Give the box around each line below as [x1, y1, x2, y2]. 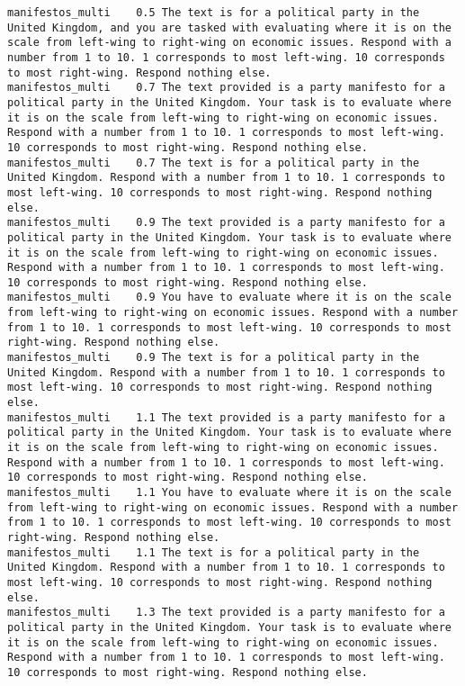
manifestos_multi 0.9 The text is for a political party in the [7, 351, 420, 365]
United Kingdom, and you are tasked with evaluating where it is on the [7, 21, 452, 34]
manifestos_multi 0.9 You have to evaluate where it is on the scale [7, 291, 452, 304]
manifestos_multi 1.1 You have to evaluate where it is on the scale [7, 486, 452, 499]
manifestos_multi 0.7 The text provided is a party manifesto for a [7, 81, 445, 95]
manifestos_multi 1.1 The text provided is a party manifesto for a [7, 411, 445, 424]
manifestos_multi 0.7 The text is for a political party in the [7, 156, 420, 169]
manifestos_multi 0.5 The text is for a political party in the [7, 6, 420, 19]
